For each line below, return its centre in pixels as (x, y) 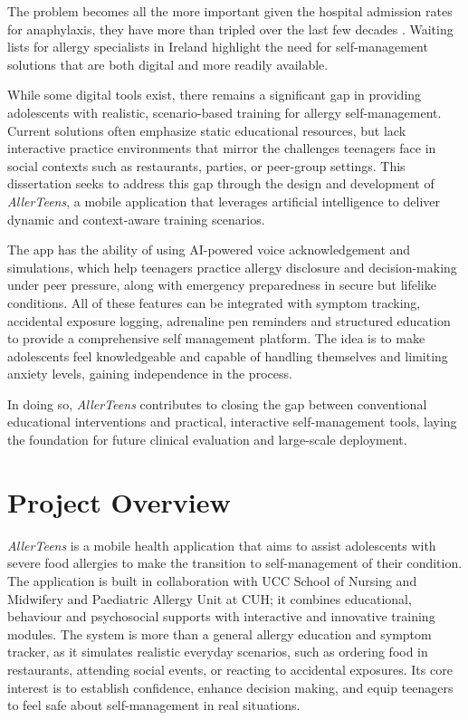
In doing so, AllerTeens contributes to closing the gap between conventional (217, 403)
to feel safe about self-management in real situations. (154, 705)
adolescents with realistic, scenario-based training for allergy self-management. (224, 112)
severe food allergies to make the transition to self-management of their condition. (235, 563)
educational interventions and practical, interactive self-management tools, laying (232, 422)
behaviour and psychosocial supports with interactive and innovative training (221, 616)
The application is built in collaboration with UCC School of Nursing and (212, 580)
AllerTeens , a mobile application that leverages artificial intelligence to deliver (224, 201)
